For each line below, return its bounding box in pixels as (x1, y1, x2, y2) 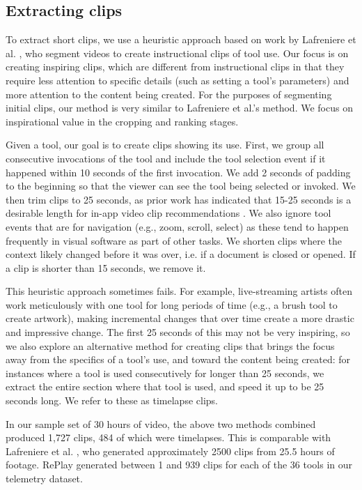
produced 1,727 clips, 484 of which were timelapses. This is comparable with (6, 430, 331, 445)
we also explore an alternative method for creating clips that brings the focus (6, 338, 335, 353)
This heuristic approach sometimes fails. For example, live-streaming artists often (6, 284, 352, 298)
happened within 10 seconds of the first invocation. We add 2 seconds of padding (6, 164, 351, 179)
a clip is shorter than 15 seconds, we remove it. (6, 260, 206, 275)
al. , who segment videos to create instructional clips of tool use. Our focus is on (6, 45, 349, 60)
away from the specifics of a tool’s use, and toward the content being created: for (6, 352, 351, 367)
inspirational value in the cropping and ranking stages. (6, 114, 239, 128)
